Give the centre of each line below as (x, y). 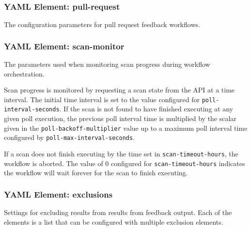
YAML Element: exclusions (58, 194)
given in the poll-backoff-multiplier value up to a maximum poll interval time (126, 128)
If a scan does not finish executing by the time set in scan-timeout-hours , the (121, 154)
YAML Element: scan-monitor (64, 46)
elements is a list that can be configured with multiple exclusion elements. (114, 222)
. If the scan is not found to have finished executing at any (146, 109)
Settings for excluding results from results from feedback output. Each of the (118, 212)
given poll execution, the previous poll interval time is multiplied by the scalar (120, 118)
